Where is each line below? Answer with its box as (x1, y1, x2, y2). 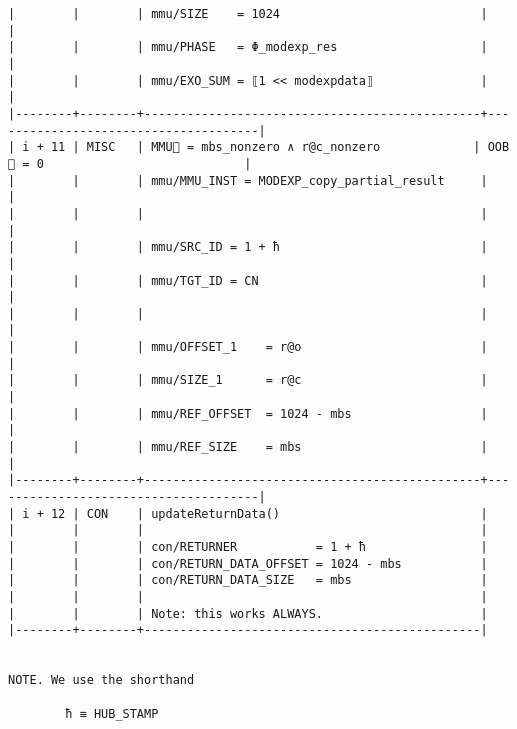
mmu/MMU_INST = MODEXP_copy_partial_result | (151, 173, 488, 188)
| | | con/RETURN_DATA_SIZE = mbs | (8, 573, 488, 588)
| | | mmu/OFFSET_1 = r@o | (8, 340, 488, 355)
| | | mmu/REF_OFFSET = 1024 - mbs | (8, 406, 488, 421)
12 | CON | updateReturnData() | (50, 506, 488, 521)
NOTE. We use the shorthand (8, 673, 195, 688)
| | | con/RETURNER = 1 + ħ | (8, 540, 488, 554)
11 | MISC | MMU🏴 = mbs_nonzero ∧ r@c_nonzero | (50, 140, 481, 155)
